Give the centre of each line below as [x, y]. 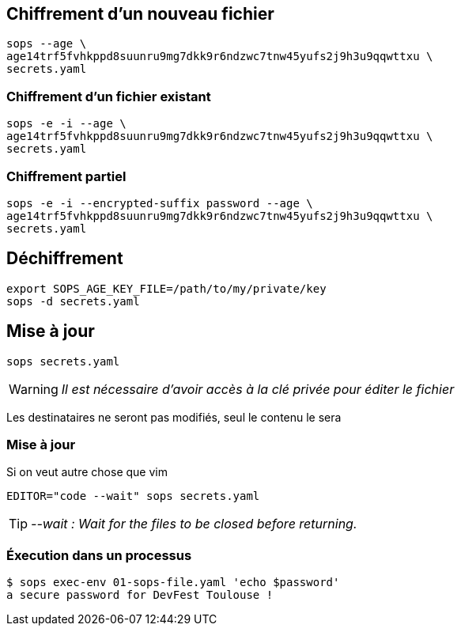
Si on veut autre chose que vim [87, 472]
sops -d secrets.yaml [73, 301]
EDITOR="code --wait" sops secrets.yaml [133, 496]
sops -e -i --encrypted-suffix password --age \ [160, 203]
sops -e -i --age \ [66, 124]
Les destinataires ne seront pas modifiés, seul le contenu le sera [174, 417]
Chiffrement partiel [66, 176]
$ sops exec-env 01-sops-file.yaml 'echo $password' [173, 583]
